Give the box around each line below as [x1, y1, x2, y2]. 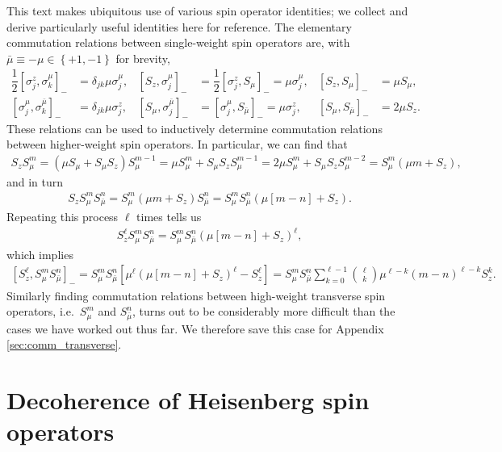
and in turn [6, 173, 64, 190]
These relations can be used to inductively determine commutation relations [6, 119, 383, 136]
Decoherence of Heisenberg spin [6, 383, 370, 416]
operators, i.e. [6, 303, 74, 320]
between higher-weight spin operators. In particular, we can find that [6, 136, 348, 153]
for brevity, [115, 49, 170, 66]
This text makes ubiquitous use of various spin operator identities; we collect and [6, 2, 408, 19]
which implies [6, 245, 73, 262]
